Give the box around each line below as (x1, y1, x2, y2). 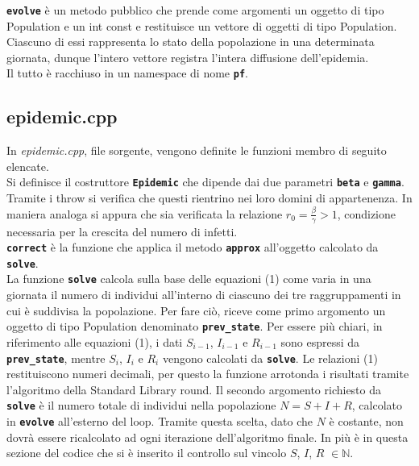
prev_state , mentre (6, 349, 106, 366)
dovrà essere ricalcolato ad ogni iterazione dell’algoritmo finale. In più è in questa (6, 428, 409, 445)
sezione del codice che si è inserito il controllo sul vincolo (6, 444, 287, 461)
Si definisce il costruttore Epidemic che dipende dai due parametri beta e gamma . (6, 173, 404, 190)
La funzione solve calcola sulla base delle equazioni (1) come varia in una (6, 270, 371, 287)
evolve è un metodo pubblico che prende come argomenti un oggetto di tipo (6, 2, 384, 18)
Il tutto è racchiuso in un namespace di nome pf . (6, 64, 248, 81)
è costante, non (329, 413, 404, 430)
